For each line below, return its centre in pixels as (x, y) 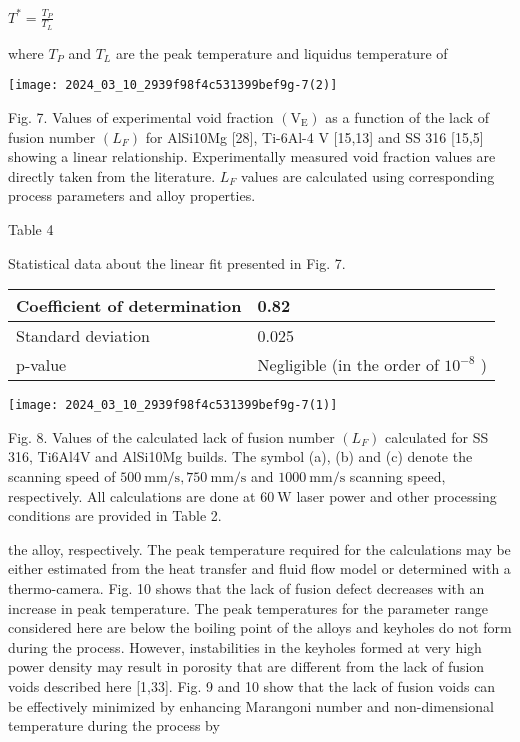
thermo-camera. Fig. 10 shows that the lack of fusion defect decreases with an (246, 587)
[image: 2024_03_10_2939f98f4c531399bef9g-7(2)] (173, 85)
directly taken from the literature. (112, 175)
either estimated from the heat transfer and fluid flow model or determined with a (259, 568)
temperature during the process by (114, 725)
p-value (41, 365)
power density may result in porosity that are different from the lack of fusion (246, 666)
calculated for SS (437, 436)
